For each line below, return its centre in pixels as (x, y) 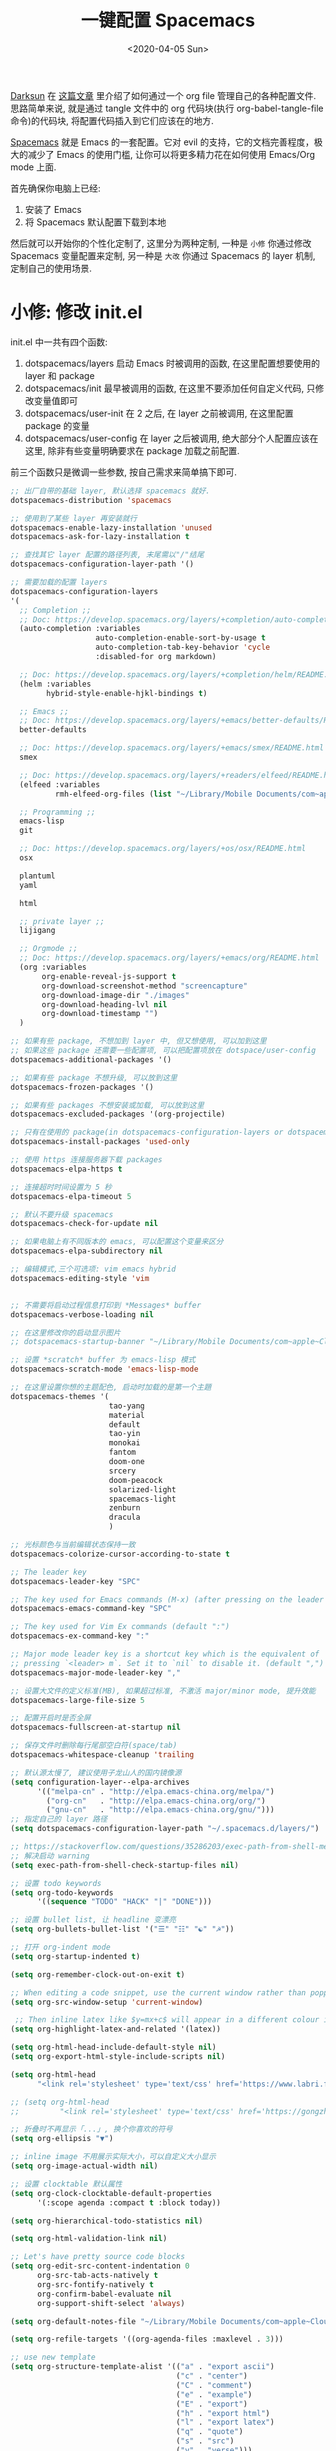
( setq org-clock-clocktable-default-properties (111, 2193)
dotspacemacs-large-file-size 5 (77, 1700)
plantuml (37, 876)
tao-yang (126, 1406)
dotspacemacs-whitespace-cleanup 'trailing (102, 1755)
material (126, 1415)
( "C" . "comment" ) (214, 2385)
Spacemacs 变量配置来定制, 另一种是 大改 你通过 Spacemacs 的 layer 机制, (163, 255)
